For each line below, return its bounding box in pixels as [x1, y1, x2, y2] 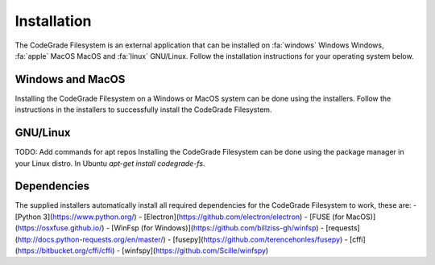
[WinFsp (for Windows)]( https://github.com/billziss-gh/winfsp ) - [111, 223, 325, 233]
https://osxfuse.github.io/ [17, 223, 102, 233]
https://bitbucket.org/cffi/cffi [17, 246, 113, 255]
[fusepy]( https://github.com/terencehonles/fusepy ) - [172, 234, 348, 244]
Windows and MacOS [14, 72, 126, 86]
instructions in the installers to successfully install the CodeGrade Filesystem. [14, 105, 272, 114]
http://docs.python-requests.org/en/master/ [17, 234, 164, 244]
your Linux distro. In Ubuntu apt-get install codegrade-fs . [14, 158, 205, 168]
